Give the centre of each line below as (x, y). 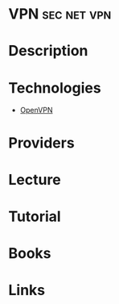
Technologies (55, 87)
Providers (41, 143)
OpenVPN (36, 110)
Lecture (35, 179)
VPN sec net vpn (60, 14)
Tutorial (35, 217)
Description (48, 51)
